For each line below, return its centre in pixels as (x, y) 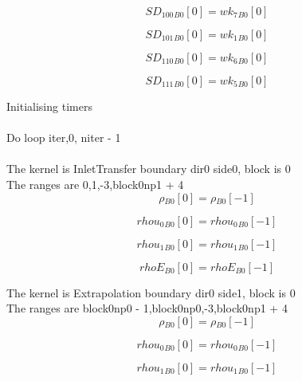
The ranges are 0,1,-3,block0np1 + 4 (95, 184)
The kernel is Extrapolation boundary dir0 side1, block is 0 (151, 292)
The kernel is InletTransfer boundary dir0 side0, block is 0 (149, 169)
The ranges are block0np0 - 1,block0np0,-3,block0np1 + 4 (147, 308)
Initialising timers (49, 106)
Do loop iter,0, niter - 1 (64, 137)
